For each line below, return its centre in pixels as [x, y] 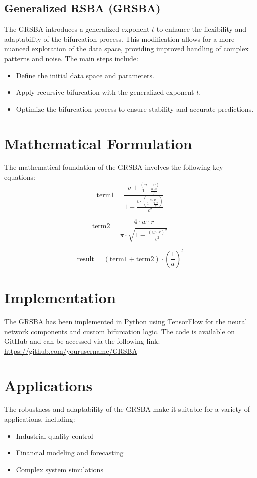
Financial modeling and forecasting [70, 453]
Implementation [60, 297]
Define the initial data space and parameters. [85, 75]
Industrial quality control [54, 436]
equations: [20, 177]
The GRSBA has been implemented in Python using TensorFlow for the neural [126, 321]
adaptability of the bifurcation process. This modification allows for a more [119, 38]
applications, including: [40, 419]
